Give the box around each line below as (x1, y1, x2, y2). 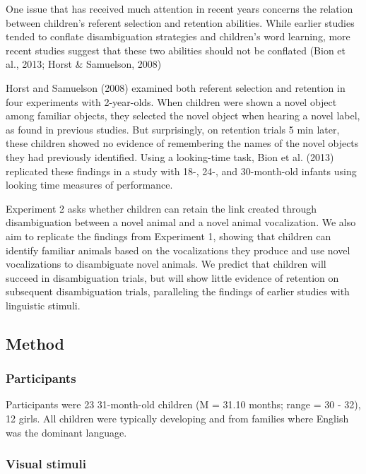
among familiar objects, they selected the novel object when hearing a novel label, (6, 108, 360, 123)
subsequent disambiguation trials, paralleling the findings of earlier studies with (6, 284, 350, 299)
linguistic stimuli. (6, 297, 81, 312)
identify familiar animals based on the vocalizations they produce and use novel (6, 242, 350, 257)
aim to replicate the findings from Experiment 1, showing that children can (6, 228, 331, 243)
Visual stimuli (6, 455, 86, 473)
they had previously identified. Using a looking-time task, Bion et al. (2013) (6, 149, 334, 164)
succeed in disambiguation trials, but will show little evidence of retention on (6, 270, 339, 285)
